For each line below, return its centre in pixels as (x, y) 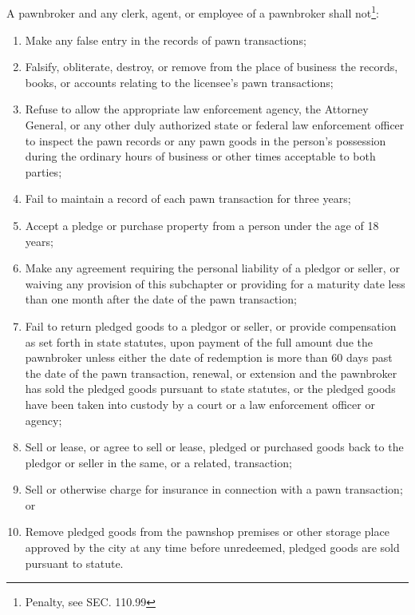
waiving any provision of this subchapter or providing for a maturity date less (215, 283)
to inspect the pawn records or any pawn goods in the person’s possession (206, 140)
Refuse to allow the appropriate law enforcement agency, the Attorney (197, 109)
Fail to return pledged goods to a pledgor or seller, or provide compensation (211, 325)
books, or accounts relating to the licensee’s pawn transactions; (179, 82)
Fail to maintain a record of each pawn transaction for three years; (188, 198)
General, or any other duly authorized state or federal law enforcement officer (215, 125)
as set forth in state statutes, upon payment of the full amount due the (199, 341)
